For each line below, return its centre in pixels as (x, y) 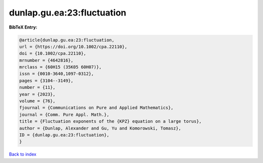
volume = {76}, (37, 101)
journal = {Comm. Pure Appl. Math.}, (64, 114)
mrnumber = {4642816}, (46, 60)
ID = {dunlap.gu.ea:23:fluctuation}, (64, 135)
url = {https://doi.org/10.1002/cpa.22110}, (73, 47)
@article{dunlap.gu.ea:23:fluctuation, (67, 40)
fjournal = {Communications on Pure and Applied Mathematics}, (96, 108)
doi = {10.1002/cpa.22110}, (53, 54)
